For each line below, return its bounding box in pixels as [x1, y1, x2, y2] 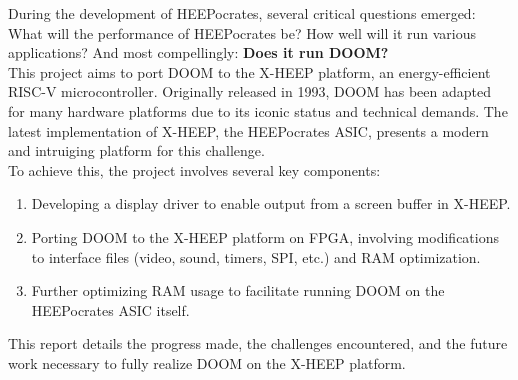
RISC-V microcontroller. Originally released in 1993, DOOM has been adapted [8, 81, 491, 102]
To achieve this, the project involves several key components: [8, 159, 381, 180]
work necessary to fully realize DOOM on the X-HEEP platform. [8, 352, 406, 373]
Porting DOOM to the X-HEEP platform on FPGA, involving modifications [31, 226, 499, 247]
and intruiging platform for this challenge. [8, 140, 265, 161]
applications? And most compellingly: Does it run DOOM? [8, 42, 389, 63]
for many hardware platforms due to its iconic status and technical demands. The [8, 100, 508, 121]
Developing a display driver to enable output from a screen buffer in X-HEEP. [31, 193, 511, 214]
